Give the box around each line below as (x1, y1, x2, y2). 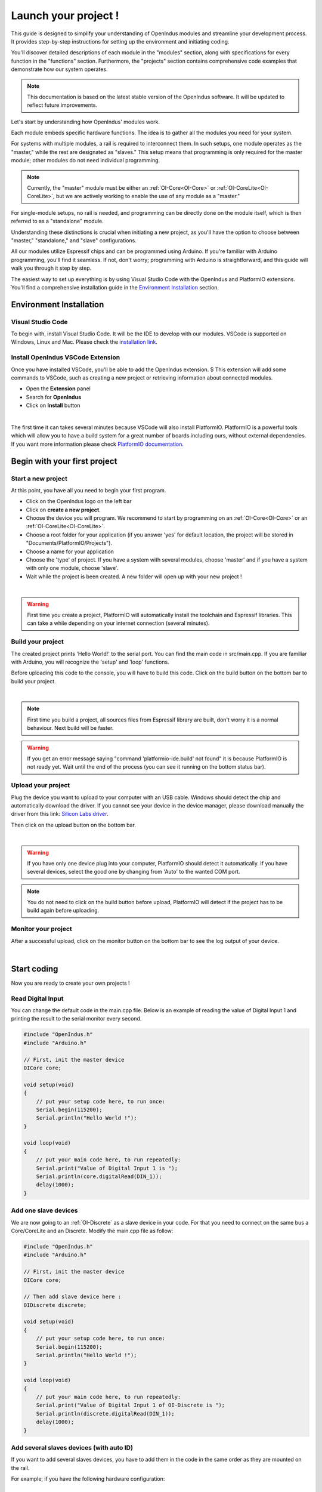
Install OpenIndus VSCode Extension (11, 353, 120, 362)
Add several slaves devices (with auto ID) (11, 1443, 134, 1451)
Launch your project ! (11, 9, 119, 22)
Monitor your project (11, 925, 73, 933)
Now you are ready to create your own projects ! (11, 979, 131, 987)
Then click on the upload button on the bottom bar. (11, 821, 137, 828)
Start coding (11, 964, 58, 974)
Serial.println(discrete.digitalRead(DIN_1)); (36, 1410, 175, 1417)
